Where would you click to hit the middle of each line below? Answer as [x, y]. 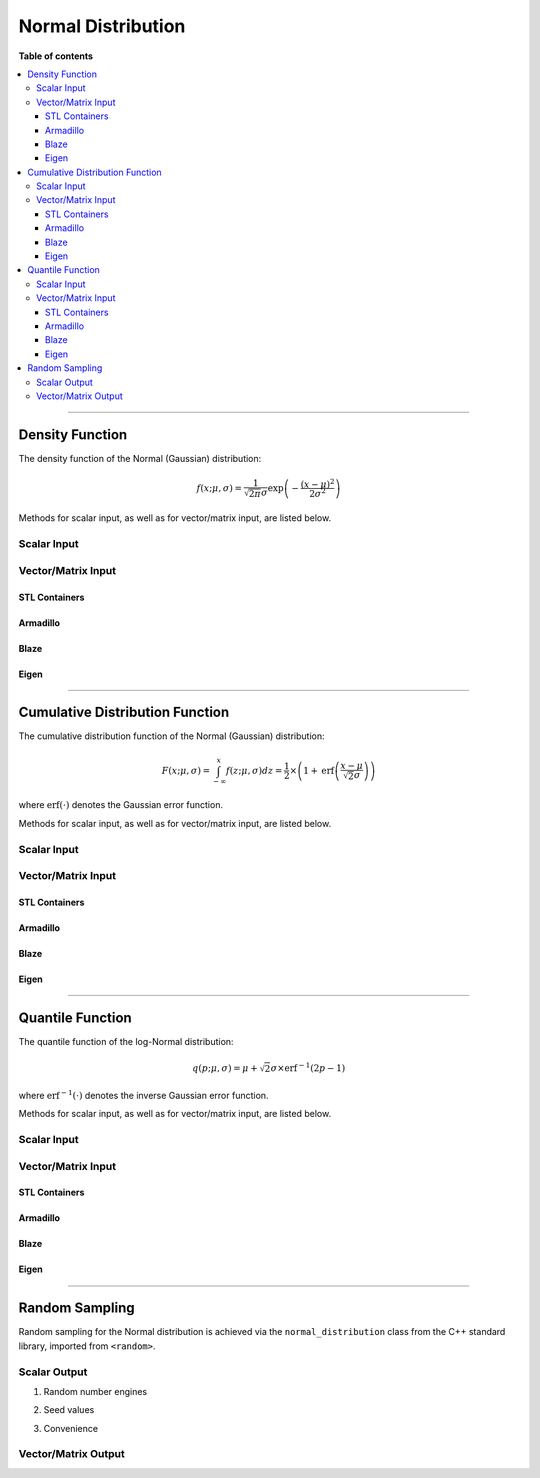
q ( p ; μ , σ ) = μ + [225, 1068]
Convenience [71, 1428]
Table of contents [56, 56]
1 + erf [319, 770]
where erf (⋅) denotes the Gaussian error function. [121, 805]
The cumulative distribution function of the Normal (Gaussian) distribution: [171, 736]
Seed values [69, 1410]
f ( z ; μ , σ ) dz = [254, 770]
